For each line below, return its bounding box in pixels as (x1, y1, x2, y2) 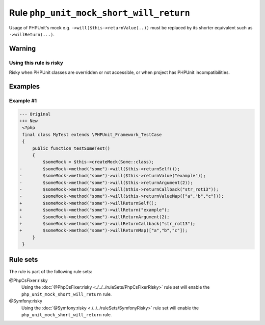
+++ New (19, 118, 38, 124)
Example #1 (9, 97, 37, 104)
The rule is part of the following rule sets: (9, 268, 93, 274)
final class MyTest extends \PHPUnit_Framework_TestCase (22, 132, 162, 137)
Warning (9, 44, 36, 52)
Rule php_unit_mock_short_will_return (9, 7, 190, 18)
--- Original (19, 111, 51, 117)
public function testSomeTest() (32, 145, 110, 151)
